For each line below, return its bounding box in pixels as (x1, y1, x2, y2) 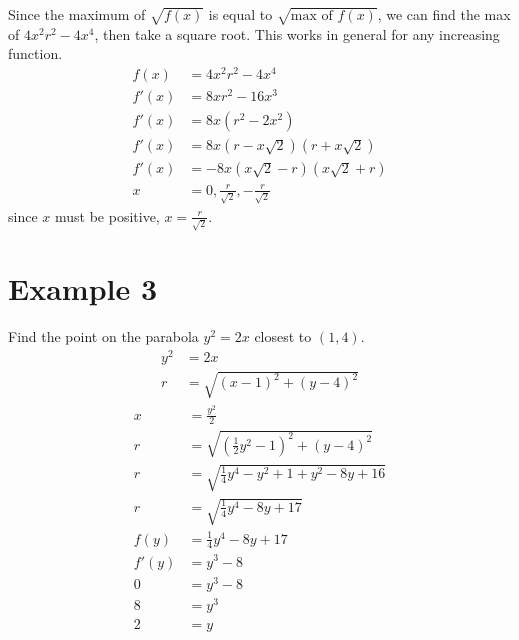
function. (8, 43, 63, 64)
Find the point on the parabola (8, 326, 199, 347)
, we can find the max (377, 4, 511, 24)
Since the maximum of (8, 4, 146, 24)
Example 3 (8, 268, 158, 309)
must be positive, (54, 205, 160, 226)
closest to (254, 326, 312, 347)
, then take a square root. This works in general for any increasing (94, 23, 500, 44)
